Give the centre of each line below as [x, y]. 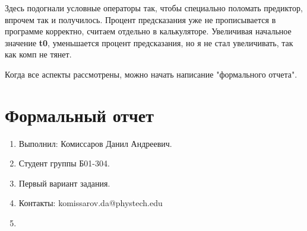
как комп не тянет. [38, 54]
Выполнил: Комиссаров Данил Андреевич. [95, 143]
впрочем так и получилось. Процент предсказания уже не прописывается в [140, 19]
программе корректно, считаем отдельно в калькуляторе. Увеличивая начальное [148, 31]
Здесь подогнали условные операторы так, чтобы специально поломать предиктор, [154, 8]
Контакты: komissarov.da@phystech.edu [91, 203]
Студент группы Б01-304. [64, 163]
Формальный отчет [80, 115]
